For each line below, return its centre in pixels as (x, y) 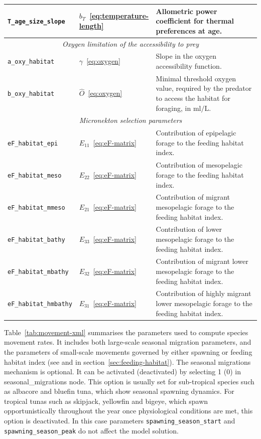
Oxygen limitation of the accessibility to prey (130, 43)
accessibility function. (189, 65)
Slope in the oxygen (186, 56)
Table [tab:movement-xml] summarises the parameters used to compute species (126, 332)
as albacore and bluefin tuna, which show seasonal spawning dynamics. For (119, 391)
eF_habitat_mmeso (36, 207)
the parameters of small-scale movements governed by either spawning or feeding (128, 351)
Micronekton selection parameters (130, 120)
